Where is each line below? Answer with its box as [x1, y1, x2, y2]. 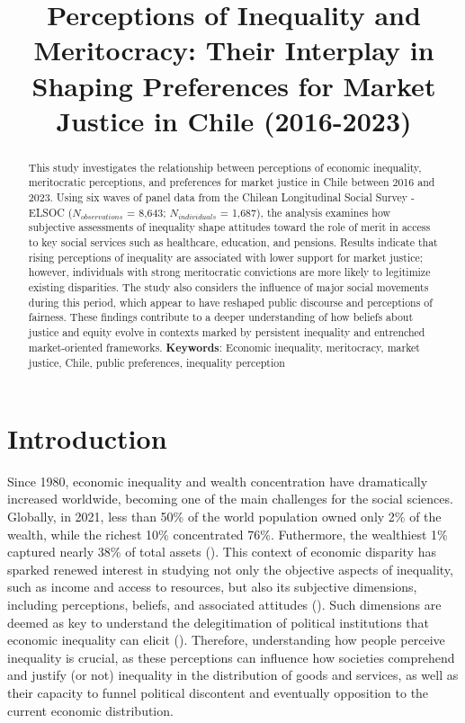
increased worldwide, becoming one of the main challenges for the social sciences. [7, 489, 453, 508]
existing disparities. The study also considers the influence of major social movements [28, 279, 429, 294]
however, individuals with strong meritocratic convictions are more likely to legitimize [28, 264, 431, 280]
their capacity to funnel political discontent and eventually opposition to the [7, 683, 429, 701]
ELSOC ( [28, 204, 73, 219]
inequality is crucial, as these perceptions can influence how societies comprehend [7, 647, 455, 666]
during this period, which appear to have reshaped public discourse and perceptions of [28, 294, 433, 309]
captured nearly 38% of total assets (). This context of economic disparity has [7, 542, 436, 561]
